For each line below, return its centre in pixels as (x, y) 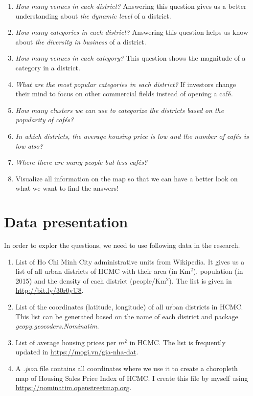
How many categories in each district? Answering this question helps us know (132, 32)
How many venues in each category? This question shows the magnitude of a (130, 58)
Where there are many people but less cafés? (81, 162)
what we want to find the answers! (67, 188)
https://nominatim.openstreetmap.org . (73, 387)
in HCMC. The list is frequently (177, 342)
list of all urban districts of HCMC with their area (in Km (103, 271)
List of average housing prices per (66, 342)
